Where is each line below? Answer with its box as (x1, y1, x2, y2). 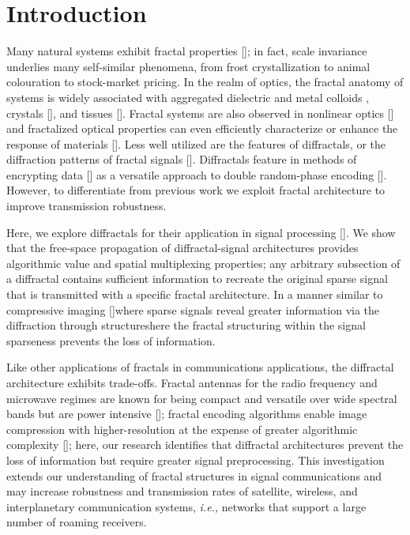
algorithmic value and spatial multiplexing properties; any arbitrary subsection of (6, 254, 401, 271)
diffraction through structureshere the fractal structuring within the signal (6, 317, 366, 333)
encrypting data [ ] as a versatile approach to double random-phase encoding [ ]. (6, 166, 387, 183)
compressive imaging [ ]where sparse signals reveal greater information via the (6, 301, 380, 318)
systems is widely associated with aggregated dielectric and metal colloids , (6, 89, 370, 105)
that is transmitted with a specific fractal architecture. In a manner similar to (6, 286, 383, 303)
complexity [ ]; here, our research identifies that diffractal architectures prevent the (6, 436, 404, 453)
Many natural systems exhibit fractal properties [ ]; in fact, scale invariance (6, 43, 367, 59)
